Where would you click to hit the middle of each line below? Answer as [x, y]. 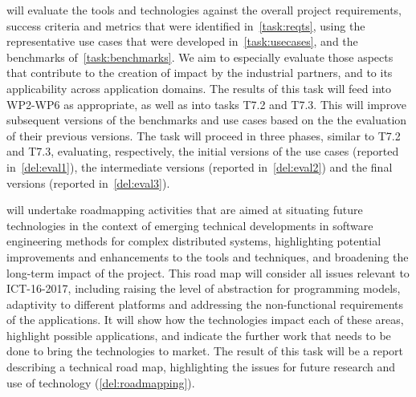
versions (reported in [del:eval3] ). [88, 182]
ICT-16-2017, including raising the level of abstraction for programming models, [204, 288]
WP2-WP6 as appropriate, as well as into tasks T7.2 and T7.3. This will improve [206, 104]
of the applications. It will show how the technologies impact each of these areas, [205, 320]
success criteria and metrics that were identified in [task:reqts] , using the [186, 25]
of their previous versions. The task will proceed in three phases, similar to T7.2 [204, 135]
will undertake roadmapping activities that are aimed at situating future [185, 210]
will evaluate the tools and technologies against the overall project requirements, [204, 10]
